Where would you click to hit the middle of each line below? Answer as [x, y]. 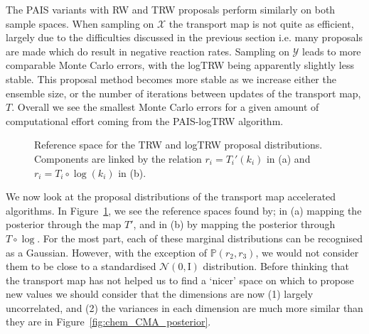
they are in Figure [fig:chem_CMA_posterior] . [108, 322]
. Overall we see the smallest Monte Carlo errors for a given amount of [165, 107]
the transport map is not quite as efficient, [261, 23]
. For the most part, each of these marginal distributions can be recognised [200, 238]
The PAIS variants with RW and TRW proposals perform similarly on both [171, 9]
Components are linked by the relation [118, 158]
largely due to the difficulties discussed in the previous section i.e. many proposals [184, 37]
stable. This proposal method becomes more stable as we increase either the [171, 79]
